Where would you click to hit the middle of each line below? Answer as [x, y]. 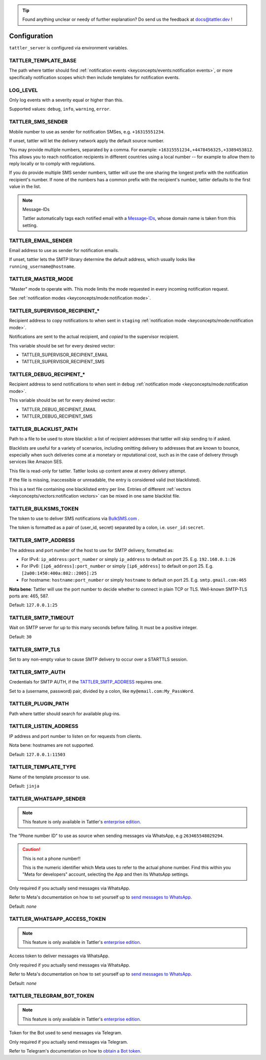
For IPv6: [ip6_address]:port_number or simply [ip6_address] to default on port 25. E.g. [117, 566]
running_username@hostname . [42, 266]
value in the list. [25, 187]
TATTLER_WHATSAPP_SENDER [47, 799]
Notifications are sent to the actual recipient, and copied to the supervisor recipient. [94, 337]
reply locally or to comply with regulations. [52, 164]
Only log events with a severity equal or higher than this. [66, 100]
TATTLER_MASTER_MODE [41, 279]
